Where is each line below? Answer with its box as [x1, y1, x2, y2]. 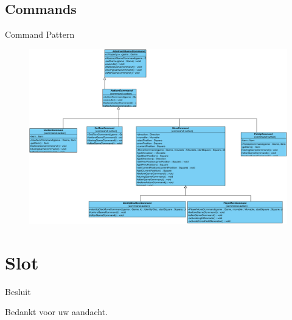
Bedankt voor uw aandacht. [5, 305, 108, 318]
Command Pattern [5, 28, 75, 41]
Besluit [5, 285, 31, 297]
